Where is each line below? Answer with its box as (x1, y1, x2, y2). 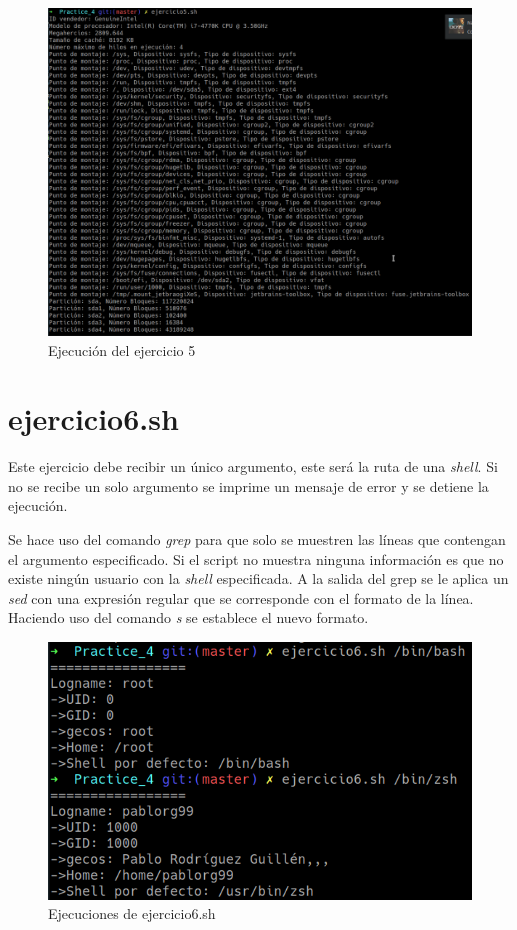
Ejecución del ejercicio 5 (48, 339, 196, 360)
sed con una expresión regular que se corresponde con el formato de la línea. (8, 587, 474, 608)
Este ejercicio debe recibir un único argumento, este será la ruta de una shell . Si (8, 456, 498, 477)
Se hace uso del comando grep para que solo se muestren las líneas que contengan (8, 529, 506, 550)
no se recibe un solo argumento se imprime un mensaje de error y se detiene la (8, 475, 489, 496)
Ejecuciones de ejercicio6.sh (48, 903, 216, 924)
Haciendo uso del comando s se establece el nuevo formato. (8, 607, 369, 628)
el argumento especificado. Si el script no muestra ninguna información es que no (8, 548, 504, 569)
